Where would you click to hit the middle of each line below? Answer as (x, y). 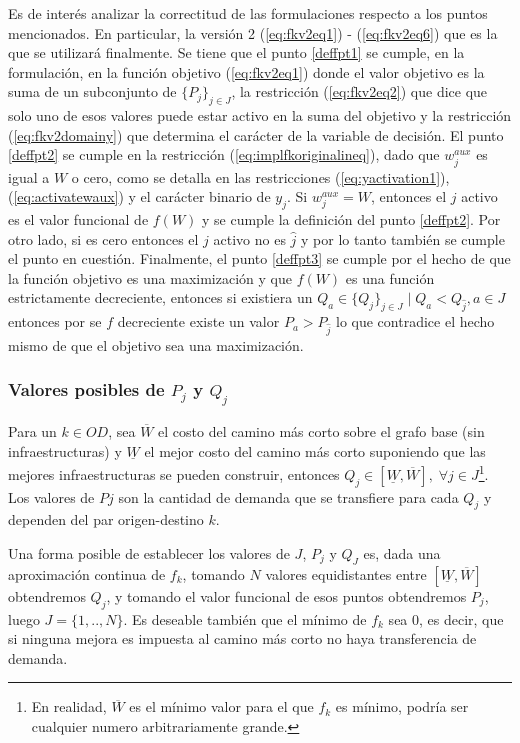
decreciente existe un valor (198, 321)
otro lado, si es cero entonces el (103, 238)
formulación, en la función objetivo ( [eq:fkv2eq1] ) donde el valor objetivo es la (246, 71)
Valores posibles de (86, 389)
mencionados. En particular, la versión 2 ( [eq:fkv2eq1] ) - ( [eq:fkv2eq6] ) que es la (253, 32)
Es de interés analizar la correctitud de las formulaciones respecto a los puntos (248, 13)
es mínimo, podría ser (402, 706)
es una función (390, 277)
